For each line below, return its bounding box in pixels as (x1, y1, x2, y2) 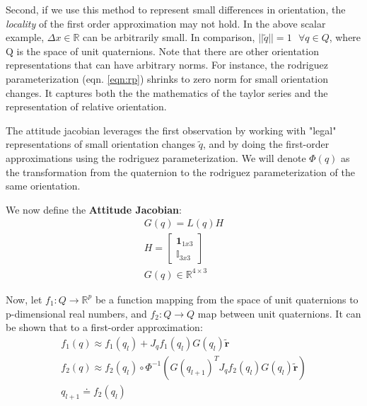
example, (6, 30, 45, 45)
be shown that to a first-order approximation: (6, 320, 203, 335)
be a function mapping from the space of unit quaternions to (95, 291, 359, 306)
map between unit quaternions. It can (197, 306, 361, 320)
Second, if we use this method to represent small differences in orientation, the (6, 2, 346, 16)
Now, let (6, 291, 42, 306)
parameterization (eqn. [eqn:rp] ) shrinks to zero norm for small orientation (6, 71, 328, 86)
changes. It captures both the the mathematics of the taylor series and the (6, 85, 328, 100)
